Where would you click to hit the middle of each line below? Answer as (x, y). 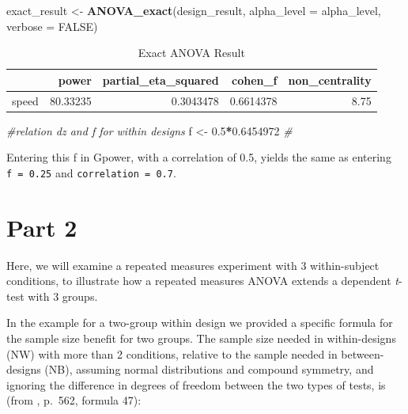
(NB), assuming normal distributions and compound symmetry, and (209, 369)
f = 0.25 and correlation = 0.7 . (91, 172)
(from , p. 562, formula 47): (74, 400)
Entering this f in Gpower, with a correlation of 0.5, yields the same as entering (199, 157)
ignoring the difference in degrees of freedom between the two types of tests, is (196, 384)
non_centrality (330, 80)
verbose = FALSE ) (52, 26)
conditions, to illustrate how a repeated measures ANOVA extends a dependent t (202, 281)
